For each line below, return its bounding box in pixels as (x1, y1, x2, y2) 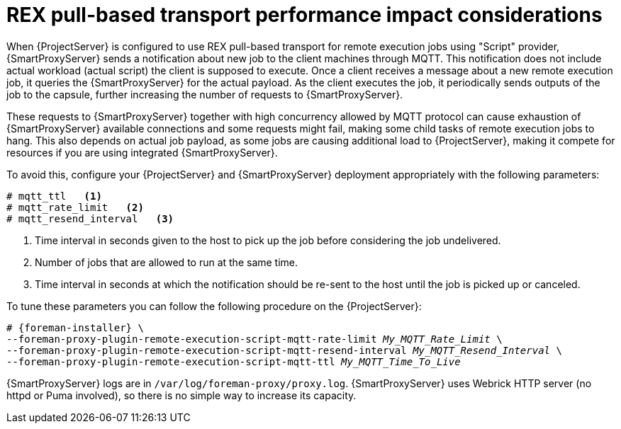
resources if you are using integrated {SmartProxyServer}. (6, 146, 278, 159)
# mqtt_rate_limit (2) (6, 201, 144, 213)
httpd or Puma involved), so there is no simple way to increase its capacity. (6, 389, 357, 401)
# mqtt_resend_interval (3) (6, 212, 174, 224)
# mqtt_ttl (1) (6, 190, 102, 202)
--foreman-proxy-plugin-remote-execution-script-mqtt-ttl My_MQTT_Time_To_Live (6, 355, 461, 367)
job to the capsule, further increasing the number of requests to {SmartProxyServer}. (6, 88, 403, 101)
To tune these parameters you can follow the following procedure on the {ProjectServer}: (6, 299, 422, 312)
